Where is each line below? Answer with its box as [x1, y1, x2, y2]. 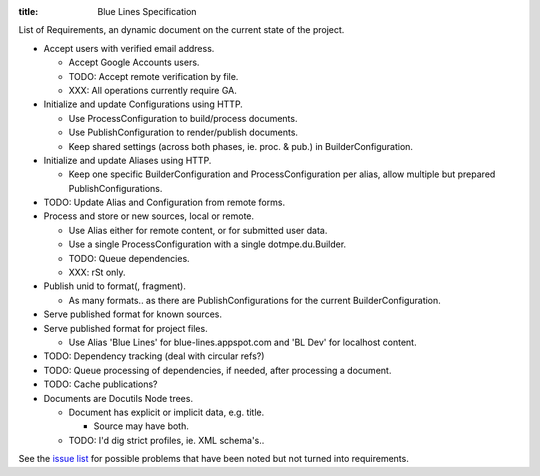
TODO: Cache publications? [43, 378, 158, 390]
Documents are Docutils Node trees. [43, 392, 194, 404]
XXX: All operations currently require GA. [68, 84, 237, 96]
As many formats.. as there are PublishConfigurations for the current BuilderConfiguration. [68, 294, 442, 306]
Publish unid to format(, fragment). [43, 280, 187, 292]
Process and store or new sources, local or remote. [43, 210, 255, 222]
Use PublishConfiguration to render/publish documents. [68, 126, 299, 139]
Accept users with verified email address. [43, 42, 215, 54]
